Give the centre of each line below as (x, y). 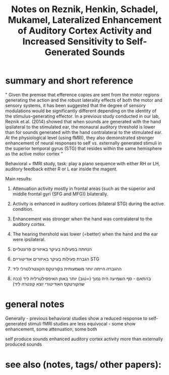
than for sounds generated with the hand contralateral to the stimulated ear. (84, 132)
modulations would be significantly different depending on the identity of (81, 111)
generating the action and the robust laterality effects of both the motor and (84, 100)
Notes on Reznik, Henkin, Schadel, (85, 9)
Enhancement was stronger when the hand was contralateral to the (82, 219)
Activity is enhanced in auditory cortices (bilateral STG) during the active (88, 204)
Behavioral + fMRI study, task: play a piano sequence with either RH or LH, (83, 163)
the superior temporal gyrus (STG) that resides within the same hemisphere (84, 148)
